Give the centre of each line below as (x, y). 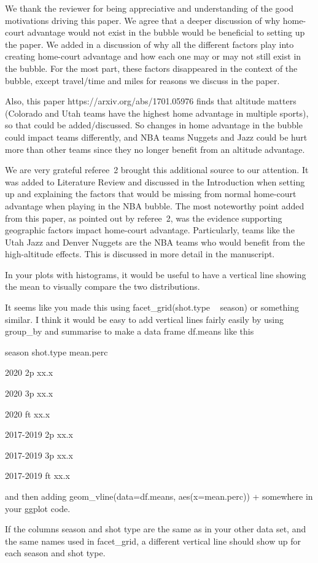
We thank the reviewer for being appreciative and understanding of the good (149, 8)
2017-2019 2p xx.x (39, 434)
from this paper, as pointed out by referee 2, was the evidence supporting (144, 218)
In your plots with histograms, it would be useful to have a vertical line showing (156, 274)
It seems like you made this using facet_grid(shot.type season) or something (152, 307)
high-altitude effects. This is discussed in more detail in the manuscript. (140, 254)
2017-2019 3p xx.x (39, 455)
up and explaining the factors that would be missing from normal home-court (151, 194)
